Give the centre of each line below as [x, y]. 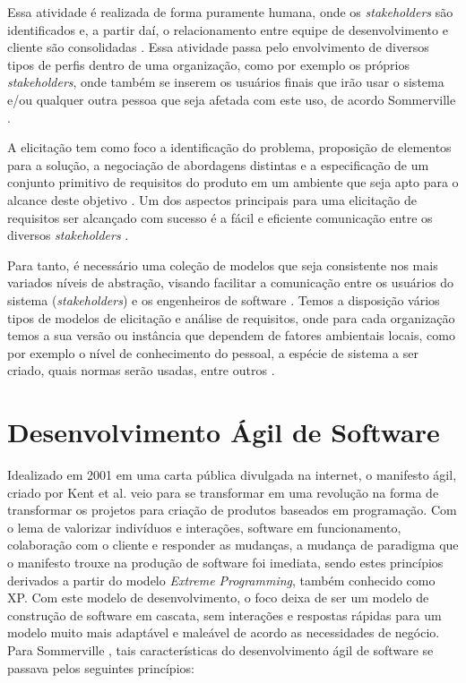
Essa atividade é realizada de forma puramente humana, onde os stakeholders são [230, 12]
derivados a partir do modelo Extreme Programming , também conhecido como [221, 580]
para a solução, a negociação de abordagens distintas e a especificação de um [218, 164]
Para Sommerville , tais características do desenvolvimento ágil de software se [220, 649]
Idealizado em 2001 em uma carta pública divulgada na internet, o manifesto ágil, [232, 474]
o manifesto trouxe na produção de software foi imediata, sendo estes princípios [225, 562]
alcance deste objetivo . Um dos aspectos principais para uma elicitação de [212, 199]
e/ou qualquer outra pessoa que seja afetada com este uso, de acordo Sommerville [232, 99]
